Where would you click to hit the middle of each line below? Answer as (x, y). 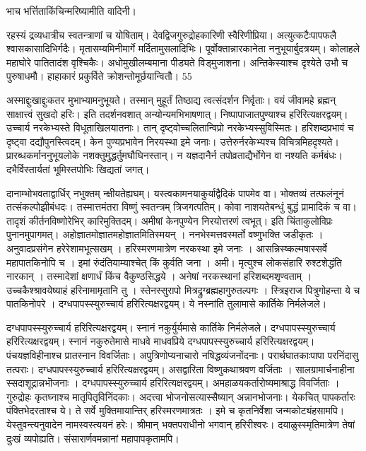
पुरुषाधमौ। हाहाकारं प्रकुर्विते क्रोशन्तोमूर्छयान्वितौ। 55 (99, 76)
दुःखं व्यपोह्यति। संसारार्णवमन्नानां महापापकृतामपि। (93, 438)
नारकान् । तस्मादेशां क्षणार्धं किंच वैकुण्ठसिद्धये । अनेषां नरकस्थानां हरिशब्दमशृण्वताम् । (159, 276)
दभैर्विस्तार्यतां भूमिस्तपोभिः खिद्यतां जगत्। (78, 169)
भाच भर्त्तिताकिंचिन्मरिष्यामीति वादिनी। (71, 11)
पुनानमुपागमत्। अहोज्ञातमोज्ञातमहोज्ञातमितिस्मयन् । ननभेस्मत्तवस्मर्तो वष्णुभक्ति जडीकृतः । (165, 234)
